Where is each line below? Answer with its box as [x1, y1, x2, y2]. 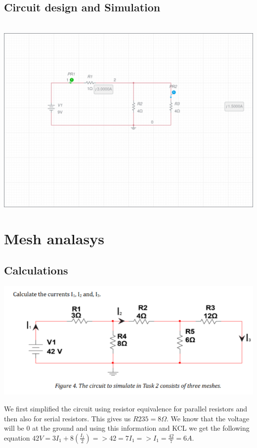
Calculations [4, 262, 68, 277]
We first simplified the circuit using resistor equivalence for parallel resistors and [4, 403, 248, 413]
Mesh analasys [4, 228, 104, 248]
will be [4, 423, 24, 433]
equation [4, 432, 30, 443]
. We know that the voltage [167, 413, 250, 423]
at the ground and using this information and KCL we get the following [32, 423, 250, 433]
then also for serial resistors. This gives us [4, 413, 131, 423]
